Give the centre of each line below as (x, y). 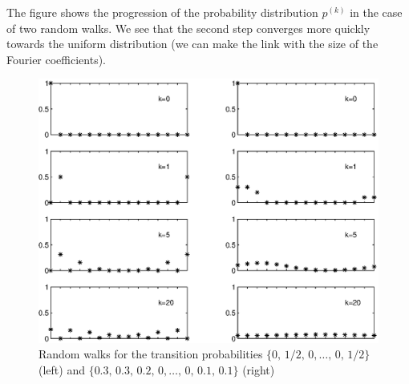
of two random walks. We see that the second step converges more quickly (188, 28)
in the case (376, 12)
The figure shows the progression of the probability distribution (162, 12)
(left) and (62, 369)
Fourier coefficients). (57, 59)
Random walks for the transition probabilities (151, 354)
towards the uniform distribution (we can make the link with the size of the (192, 44)
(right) (259, 369)
